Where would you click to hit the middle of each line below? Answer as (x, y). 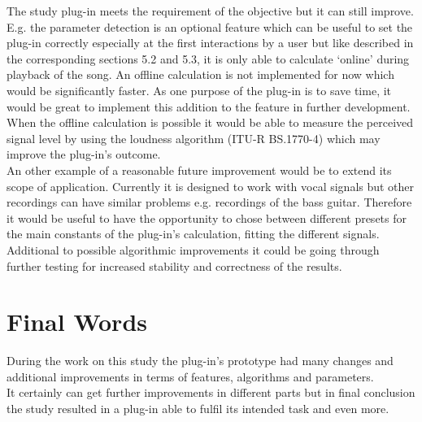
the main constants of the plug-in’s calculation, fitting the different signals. (193, 234)
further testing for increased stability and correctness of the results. (174, 265)
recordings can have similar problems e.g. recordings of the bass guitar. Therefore (209, 202)
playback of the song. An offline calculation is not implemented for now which (200, 74)
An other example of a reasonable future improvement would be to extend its (199, 170)
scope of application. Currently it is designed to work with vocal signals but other (211, 186)
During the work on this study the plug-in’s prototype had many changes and (200, 361)
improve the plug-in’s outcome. (84, 154)
